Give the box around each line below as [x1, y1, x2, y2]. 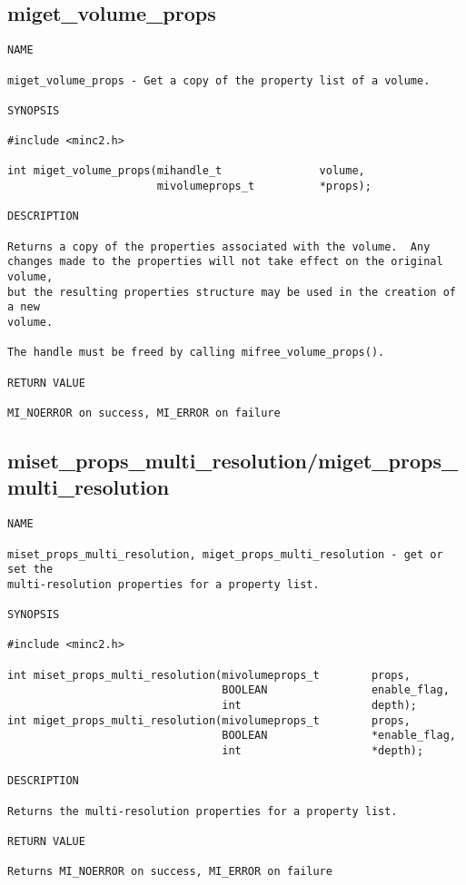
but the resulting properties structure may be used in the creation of [7, 285, 456, 299]
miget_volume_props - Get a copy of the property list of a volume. [7, 74, 431, 87]
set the [7, 563, 54, 576]
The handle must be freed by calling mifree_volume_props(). [7, 346, 385, 359]
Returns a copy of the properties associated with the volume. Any [7, 240, 431, 253]
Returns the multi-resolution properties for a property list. [7, 804, 398, 818]
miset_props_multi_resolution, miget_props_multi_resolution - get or [7, 547, 443, 561]
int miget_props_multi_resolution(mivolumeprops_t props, [7, 713, 411, 727]
